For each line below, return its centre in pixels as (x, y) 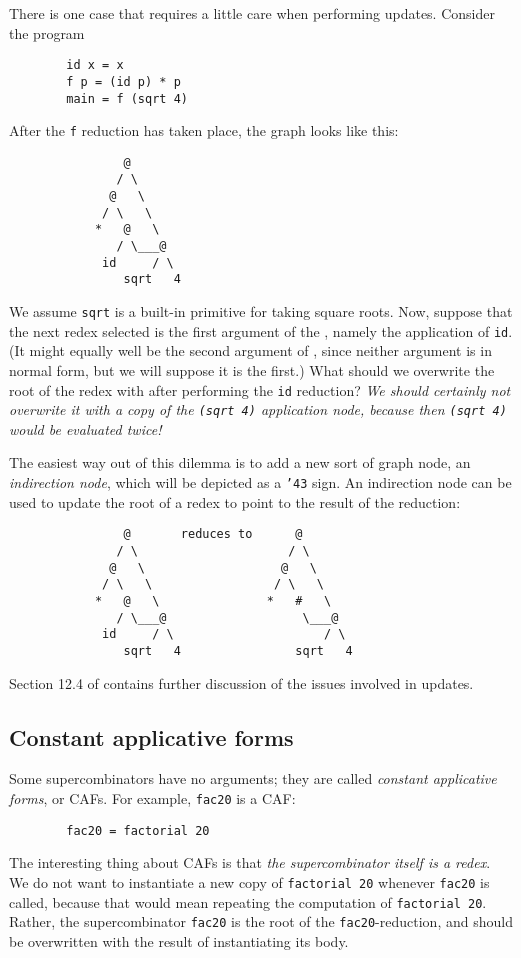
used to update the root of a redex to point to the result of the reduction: (235, 501)
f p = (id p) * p (123, 81)
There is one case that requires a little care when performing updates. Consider (252, 13)
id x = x (95, 65)
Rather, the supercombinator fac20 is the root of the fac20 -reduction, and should (261, 921)
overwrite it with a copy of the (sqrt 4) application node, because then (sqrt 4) (258, 409)
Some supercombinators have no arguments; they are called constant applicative (253, 778)
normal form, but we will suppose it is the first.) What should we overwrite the (252, 369)
